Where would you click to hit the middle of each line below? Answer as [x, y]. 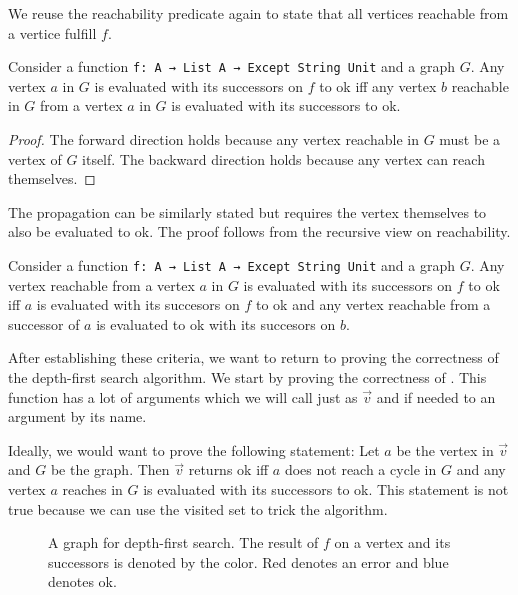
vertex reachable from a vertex [101, 284]
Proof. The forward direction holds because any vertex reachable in [213, 139]
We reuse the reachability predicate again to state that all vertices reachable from [258, 13]
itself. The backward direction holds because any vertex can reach [283, 158]
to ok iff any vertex [378, 85]
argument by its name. [77, 416]
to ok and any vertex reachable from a [373, 304]
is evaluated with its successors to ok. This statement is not [326, 489]
